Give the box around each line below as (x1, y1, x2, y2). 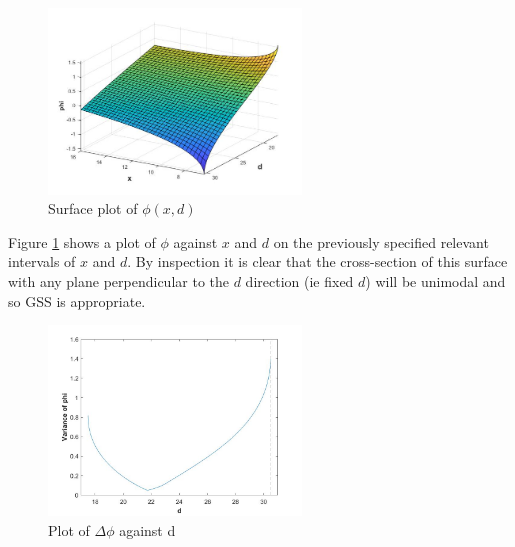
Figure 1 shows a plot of (8, 231, 156, 252)
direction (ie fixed (245, 271, 354, 291)
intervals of (8, 251, 76, 272)
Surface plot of (48, 198, 138, 219)
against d (119, 519, 176, 540)
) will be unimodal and (365, 271, 506, 291)
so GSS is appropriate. (8, 290, 146, 311)
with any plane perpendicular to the (8, 271, 230, 291)
